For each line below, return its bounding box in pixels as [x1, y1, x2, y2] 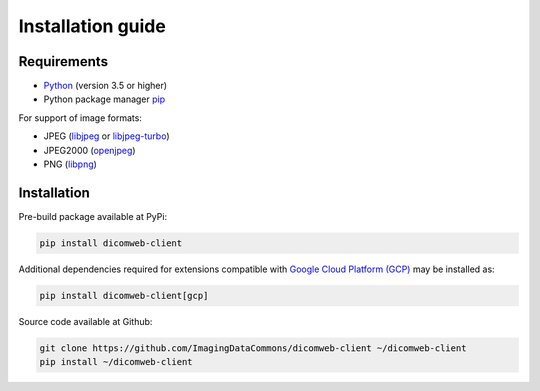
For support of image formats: [18, 111, 142, 124]
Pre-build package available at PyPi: [18, 210, 168, 222]
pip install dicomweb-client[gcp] [39, 290, 209, 301]
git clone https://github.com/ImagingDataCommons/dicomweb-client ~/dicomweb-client [39, 342, 467, 354]
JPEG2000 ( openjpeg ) [43, 144, 136, 156]
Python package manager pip [43, 93, 166, 105]
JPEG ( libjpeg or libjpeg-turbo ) [43, 130, 170, 142]
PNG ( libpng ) [43, 158, 97, 170]
